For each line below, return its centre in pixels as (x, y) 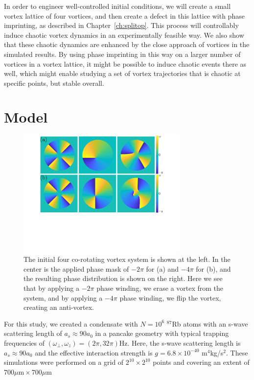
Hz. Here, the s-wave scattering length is (180, 343)
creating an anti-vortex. (59, 307)
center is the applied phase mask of (76, 268)
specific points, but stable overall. (54, 83)
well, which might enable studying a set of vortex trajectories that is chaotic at (122, 73)
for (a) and (162, 268)
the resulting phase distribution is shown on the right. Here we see (123, 278)
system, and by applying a (63, 297)
